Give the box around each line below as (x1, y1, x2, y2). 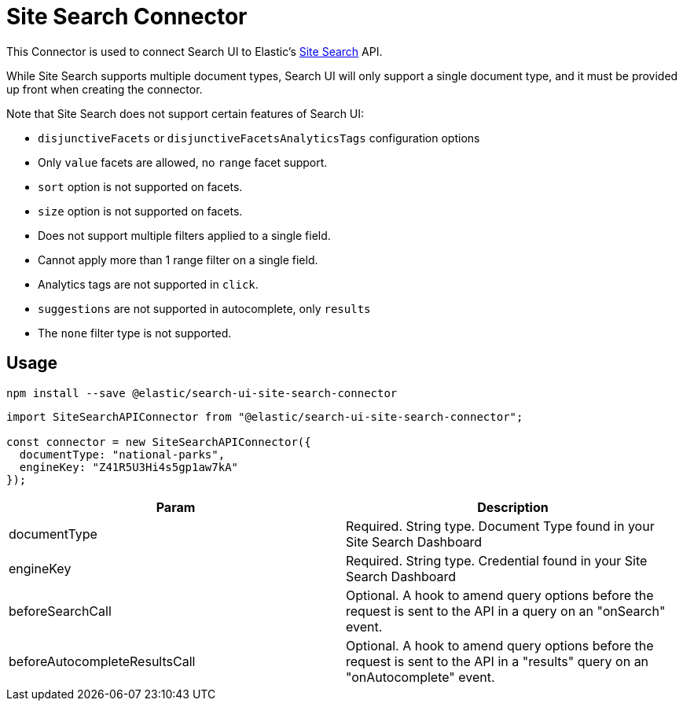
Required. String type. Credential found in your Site (346, 552, 648, 569)
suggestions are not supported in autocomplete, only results (38, 301, 371, 315)
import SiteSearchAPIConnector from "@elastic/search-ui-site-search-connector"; (6, 410, 523, 423)
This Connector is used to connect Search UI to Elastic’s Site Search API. (6, 44, 383, 58)
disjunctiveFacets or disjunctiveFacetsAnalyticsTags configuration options (38, 131, 480, 145)
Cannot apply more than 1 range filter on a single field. (38, 252, 318, 267)
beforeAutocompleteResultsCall (9, 653, 196, 669)
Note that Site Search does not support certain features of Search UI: (6, 106, 365, 120)
